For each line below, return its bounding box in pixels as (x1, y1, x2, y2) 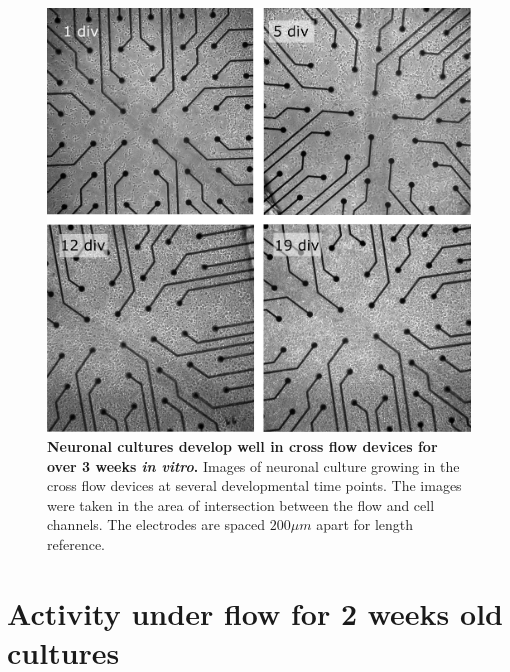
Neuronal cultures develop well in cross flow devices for (47, 436, 438, 456)
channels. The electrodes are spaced (47, 514, 266, 535)
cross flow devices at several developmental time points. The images (47, 475, 462, 496)
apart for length (316, 514, 414, 535)
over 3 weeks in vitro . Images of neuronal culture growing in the (47, 455, 460, 476)
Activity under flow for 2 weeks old (7, 592, 503, 633)
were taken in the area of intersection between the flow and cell (47, 494, 435, 515)
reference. (47, 533, 106, 554)
